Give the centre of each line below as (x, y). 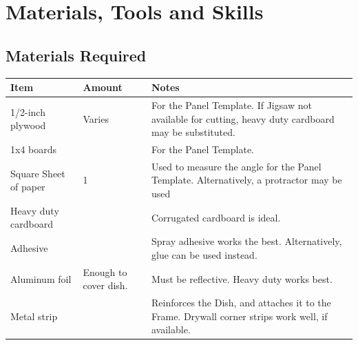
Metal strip (34, 316)
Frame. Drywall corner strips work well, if (240, 316)
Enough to (105, 272)
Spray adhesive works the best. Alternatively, (247, 241)
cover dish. (105, 285)
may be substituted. (193, 132)
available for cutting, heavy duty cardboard (243, 118)
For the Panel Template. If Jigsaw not (232, 105)
